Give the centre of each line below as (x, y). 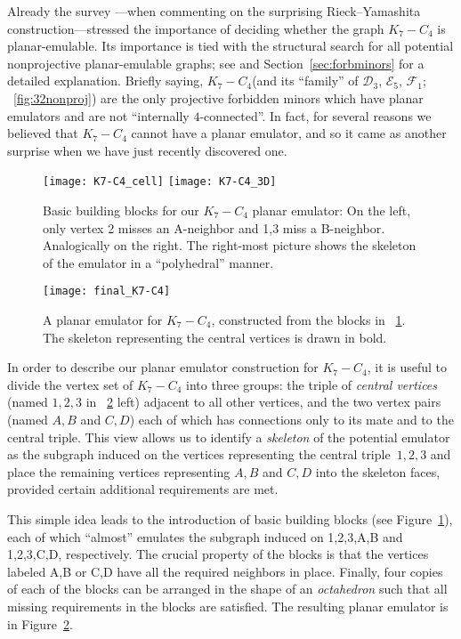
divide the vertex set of (70, 384)
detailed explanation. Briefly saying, (105, 81)
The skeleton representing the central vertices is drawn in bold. (215, 337)
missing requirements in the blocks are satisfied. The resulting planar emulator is (228, 606)
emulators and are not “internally (98, 115)
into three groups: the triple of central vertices (312, 384)
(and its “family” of (305, 81)
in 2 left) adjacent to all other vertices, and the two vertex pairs (263, 402)
